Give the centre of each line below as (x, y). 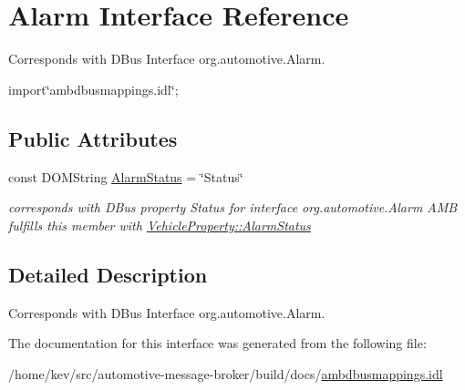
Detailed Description (108, 274)
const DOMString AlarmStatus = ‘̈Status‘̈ (126, 176)
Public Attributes (93, 138)
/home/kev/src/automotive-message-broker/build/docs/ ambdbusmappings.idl (226, 373)
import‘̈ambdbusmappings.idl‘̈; (93, 89)
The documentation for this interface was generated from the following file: (217, 343)
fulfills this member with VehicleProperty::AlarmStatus (160, 225)
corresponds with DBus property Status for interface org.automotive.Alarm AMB (233, 207)
